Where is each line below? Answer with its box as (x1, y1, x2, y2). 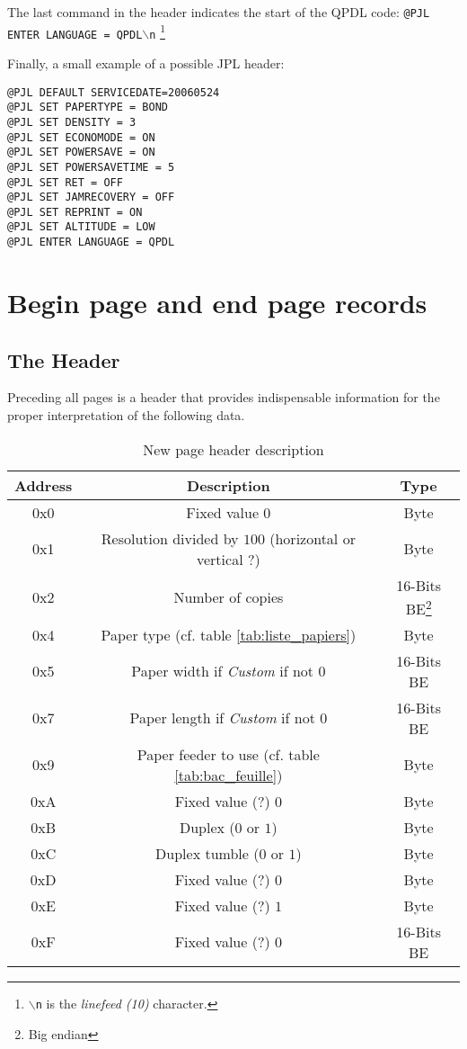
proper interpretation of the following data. (7, 405, 245, 424)
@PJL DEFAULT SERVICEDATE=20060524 (7, 85, 220, 99)
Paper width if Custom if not (131, 660, 314, 682)
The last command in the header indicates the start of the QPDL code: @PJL (7, 3, 430, 21)
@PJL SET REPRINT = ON (7, 205, 143, 219)
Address (14, 474, 73, 496)
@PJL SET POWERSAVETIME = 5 (7, 160, 175, 174)
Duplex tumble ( (155, 842, 260, 864)
